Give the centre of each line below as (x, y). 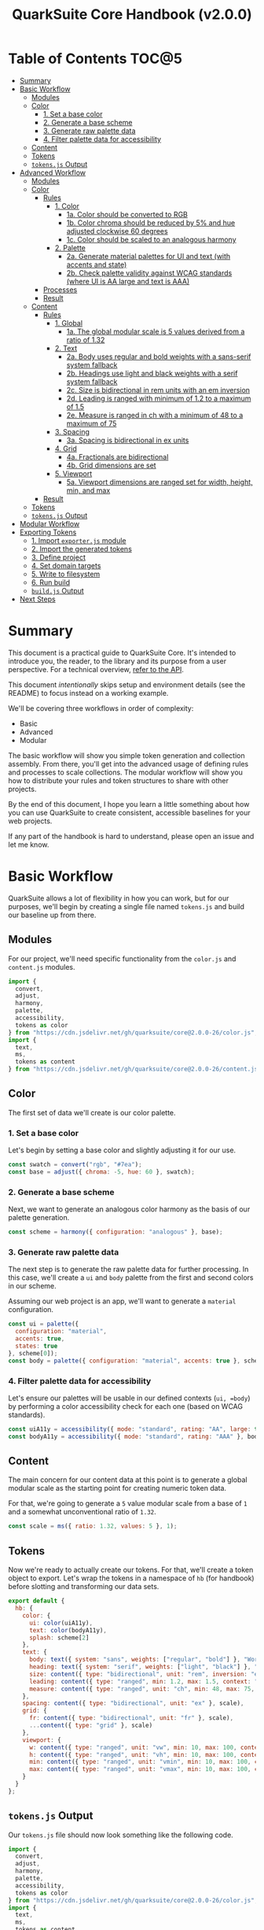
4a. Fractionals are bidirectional (117, 457)
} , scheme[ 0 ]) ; (33, 1353)
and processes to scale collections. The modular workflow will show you (126, 772)
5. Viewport (73, 473)
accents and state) (97, 264)
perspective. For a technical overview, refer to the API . (96, 669)
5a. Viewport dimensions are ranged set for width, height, (159, 482)
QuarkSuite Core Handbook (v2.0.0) (132, 15)
